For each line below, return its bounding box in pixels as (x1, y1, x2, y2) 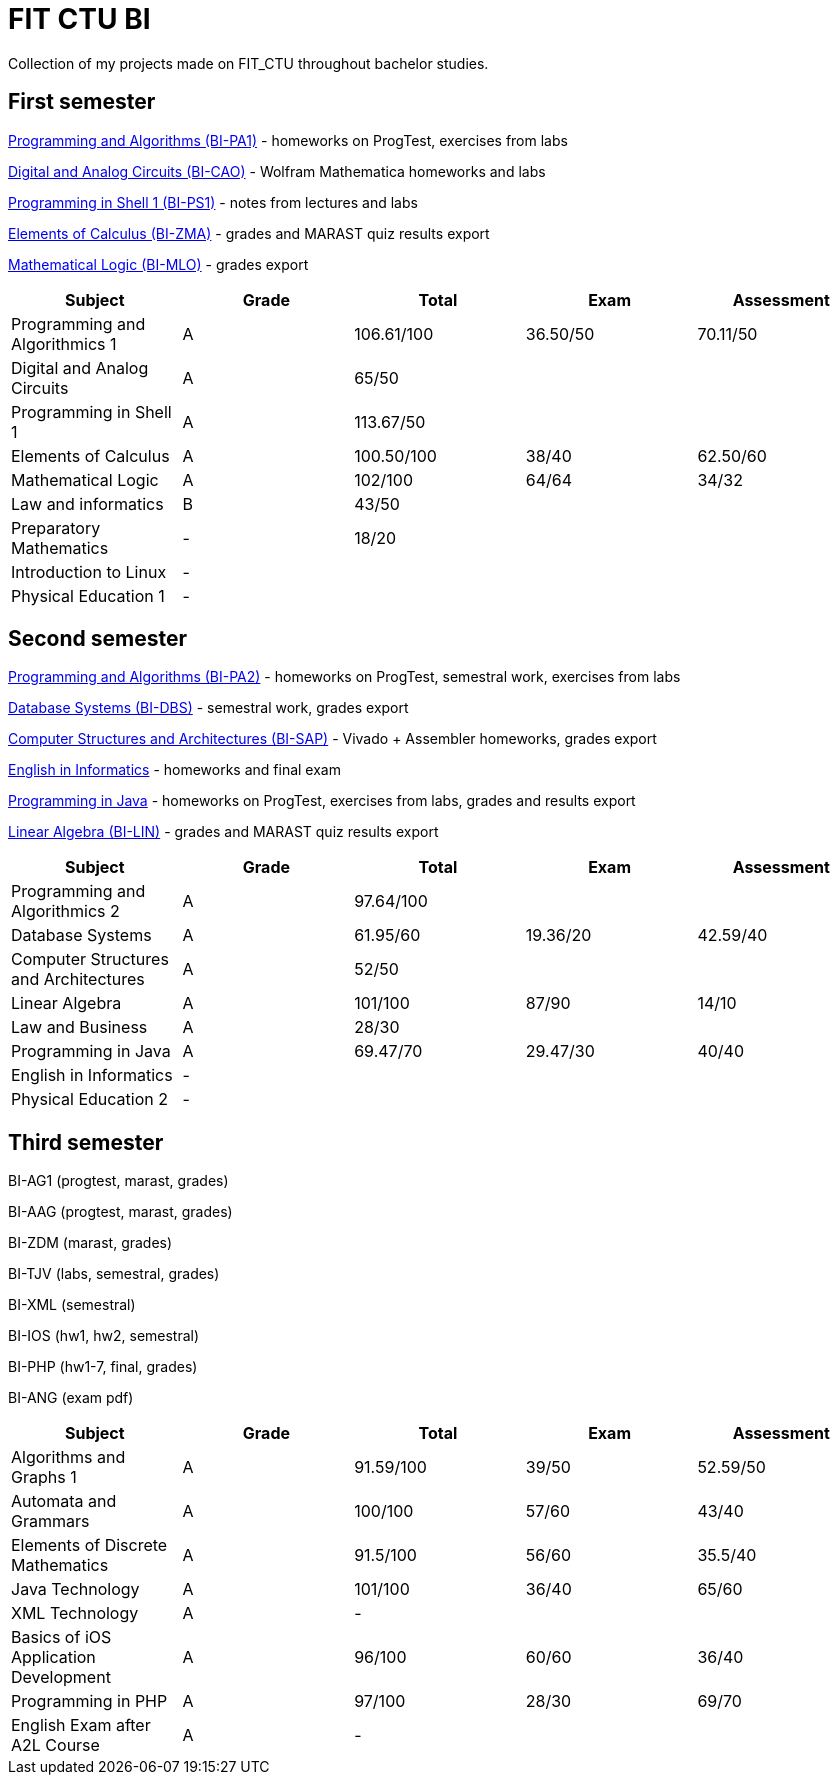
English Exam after (11, 1715, 151, 1736)
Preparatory (11, 517, 101, 538)
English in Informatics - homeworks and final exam (8, 761, 341, 779)
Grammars (11, 1511, 90, 1532)
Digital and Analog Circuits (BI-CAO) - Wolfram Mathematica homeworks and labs (8, 162, 546, 180)
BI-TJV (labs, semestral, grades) (8, 1265, 220, 1283)
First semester (8, 89, 156, 115)
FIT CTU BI (8, 2, 151, 36)
